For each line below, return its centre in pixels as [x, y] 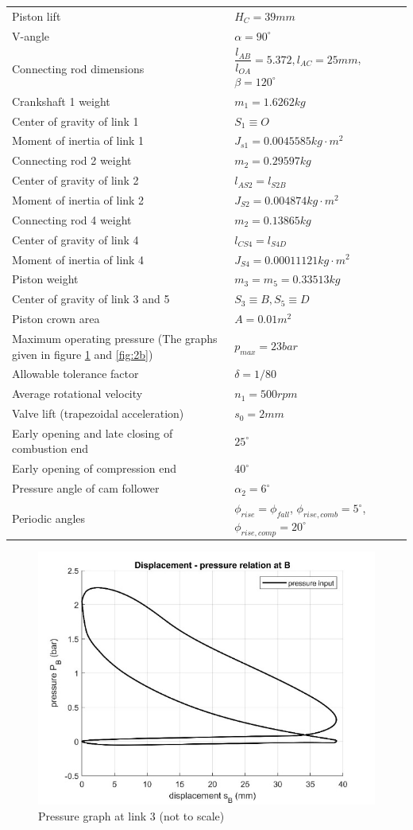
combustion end [50, 448]
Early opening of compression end [94, 468]
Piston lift [37, 16]
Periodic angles [49, 518]
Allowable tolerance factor [75, 374]
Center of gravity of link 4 [75, 239]
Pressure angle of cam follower [86, 488]
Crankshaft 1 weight [61, 101]
